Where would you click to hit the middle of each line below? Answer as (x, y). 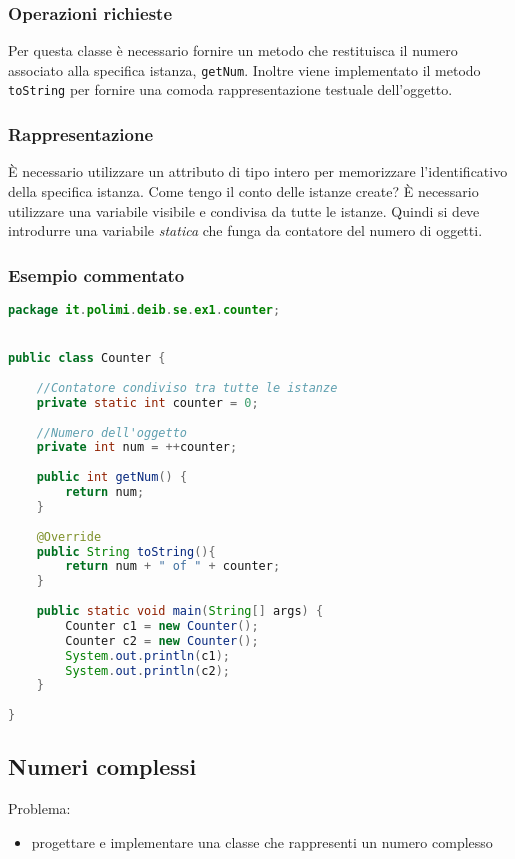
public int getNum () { (112, 477)
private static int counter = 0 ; (147, 402)
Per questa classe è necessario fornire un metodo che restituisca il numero (233, 50)
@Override (69, 536)
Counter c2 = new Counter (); (162, 640)
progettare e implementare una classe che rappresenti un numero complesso (262, 841)
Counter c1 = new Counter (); (162, 625)
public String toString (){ (126, 551)
